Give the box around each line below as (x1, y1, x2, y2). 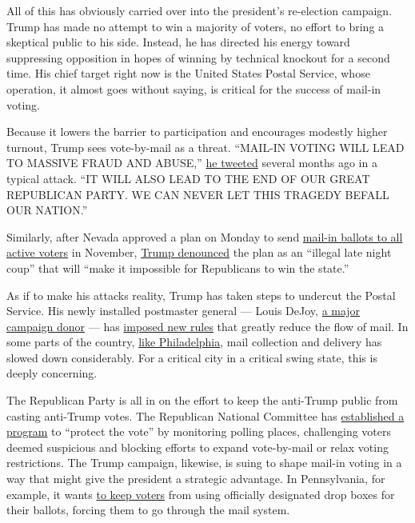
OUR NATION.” (6, 202, 88, 218)
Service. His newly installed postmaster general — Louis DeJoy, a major (6, 302, 361, 319)
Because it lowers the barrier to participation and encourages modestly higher (6, 123, 388, 140)
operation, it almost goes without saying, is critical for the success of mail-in (6, 80, 381, 97)
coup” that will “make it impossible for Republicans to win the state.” (6, 259, 349, 276)
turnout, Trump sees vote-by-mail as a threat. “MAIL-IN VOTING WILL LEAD (6, 138, 405, 155)
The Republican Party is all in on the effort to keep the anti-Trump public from (6, 392, 398, 409)
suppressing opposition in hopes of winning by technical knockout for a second (6, 49, 390, 66)
